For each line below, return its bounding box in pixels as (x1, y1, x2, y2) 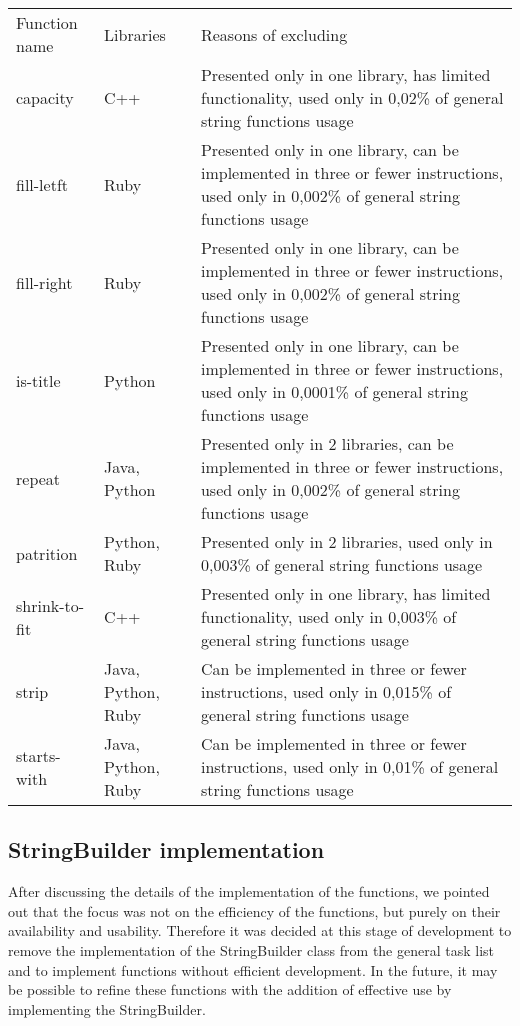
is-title (16, 368, 61, 392)
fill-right (16, 270, 73, 294)
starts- (16, 743, 61, 767)
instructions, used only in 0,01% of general (200, 755, 499, 778)
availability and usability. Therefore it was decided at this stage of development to (8, 920, 512, 941)
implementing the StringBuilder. (8, 998, 206, 1019)
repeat (16, 466, 61, 490)
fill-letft (16, 172, 69, 196)
